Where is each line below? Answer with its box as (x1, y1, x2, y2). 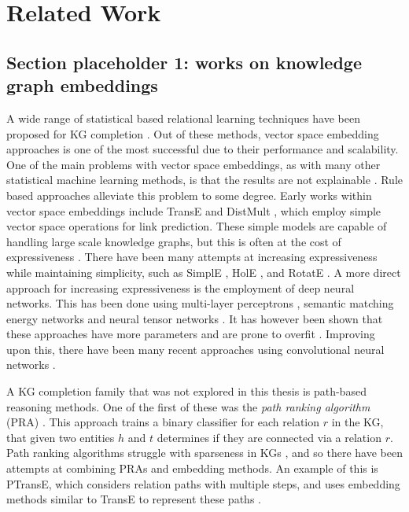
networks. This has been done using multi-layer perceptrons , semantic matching (6, 295, 394, 311)
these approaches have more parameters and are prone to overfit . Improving (6, 326, 375, 342)
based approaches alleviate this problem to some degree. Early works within (6, 186, 372, 203)
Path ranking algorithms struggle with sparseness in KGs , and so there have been (6, 444, 403, 461)
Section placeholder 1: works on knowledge (6, 50, 363, 74)
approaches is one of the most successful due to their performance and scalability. (6, 141, 399, 157)
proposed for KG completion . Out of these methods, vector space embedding (6, 125, 379, 142)
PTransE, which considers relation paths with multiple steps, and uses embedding (6, 475, 400, 492)
